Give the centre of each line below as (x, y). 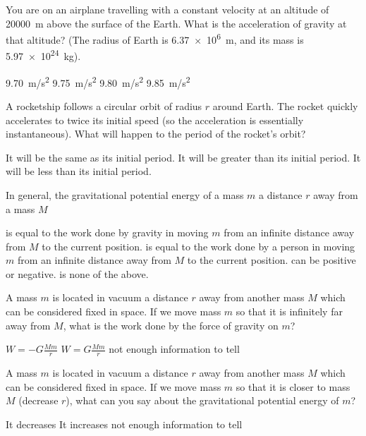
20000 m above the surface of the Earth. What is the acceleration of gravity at (176, 23)
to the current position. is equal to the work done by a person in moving (199, 246)
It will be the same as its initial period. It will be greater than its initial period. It (183, 157)
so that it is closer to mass (293, 386)
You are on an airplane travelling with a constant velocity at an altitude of (167, 9)
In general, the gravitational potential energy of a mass (125, 194)
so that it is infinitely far (289, 311)
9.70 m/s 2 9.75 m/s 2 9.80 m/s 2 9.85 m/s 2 (98, 81)
